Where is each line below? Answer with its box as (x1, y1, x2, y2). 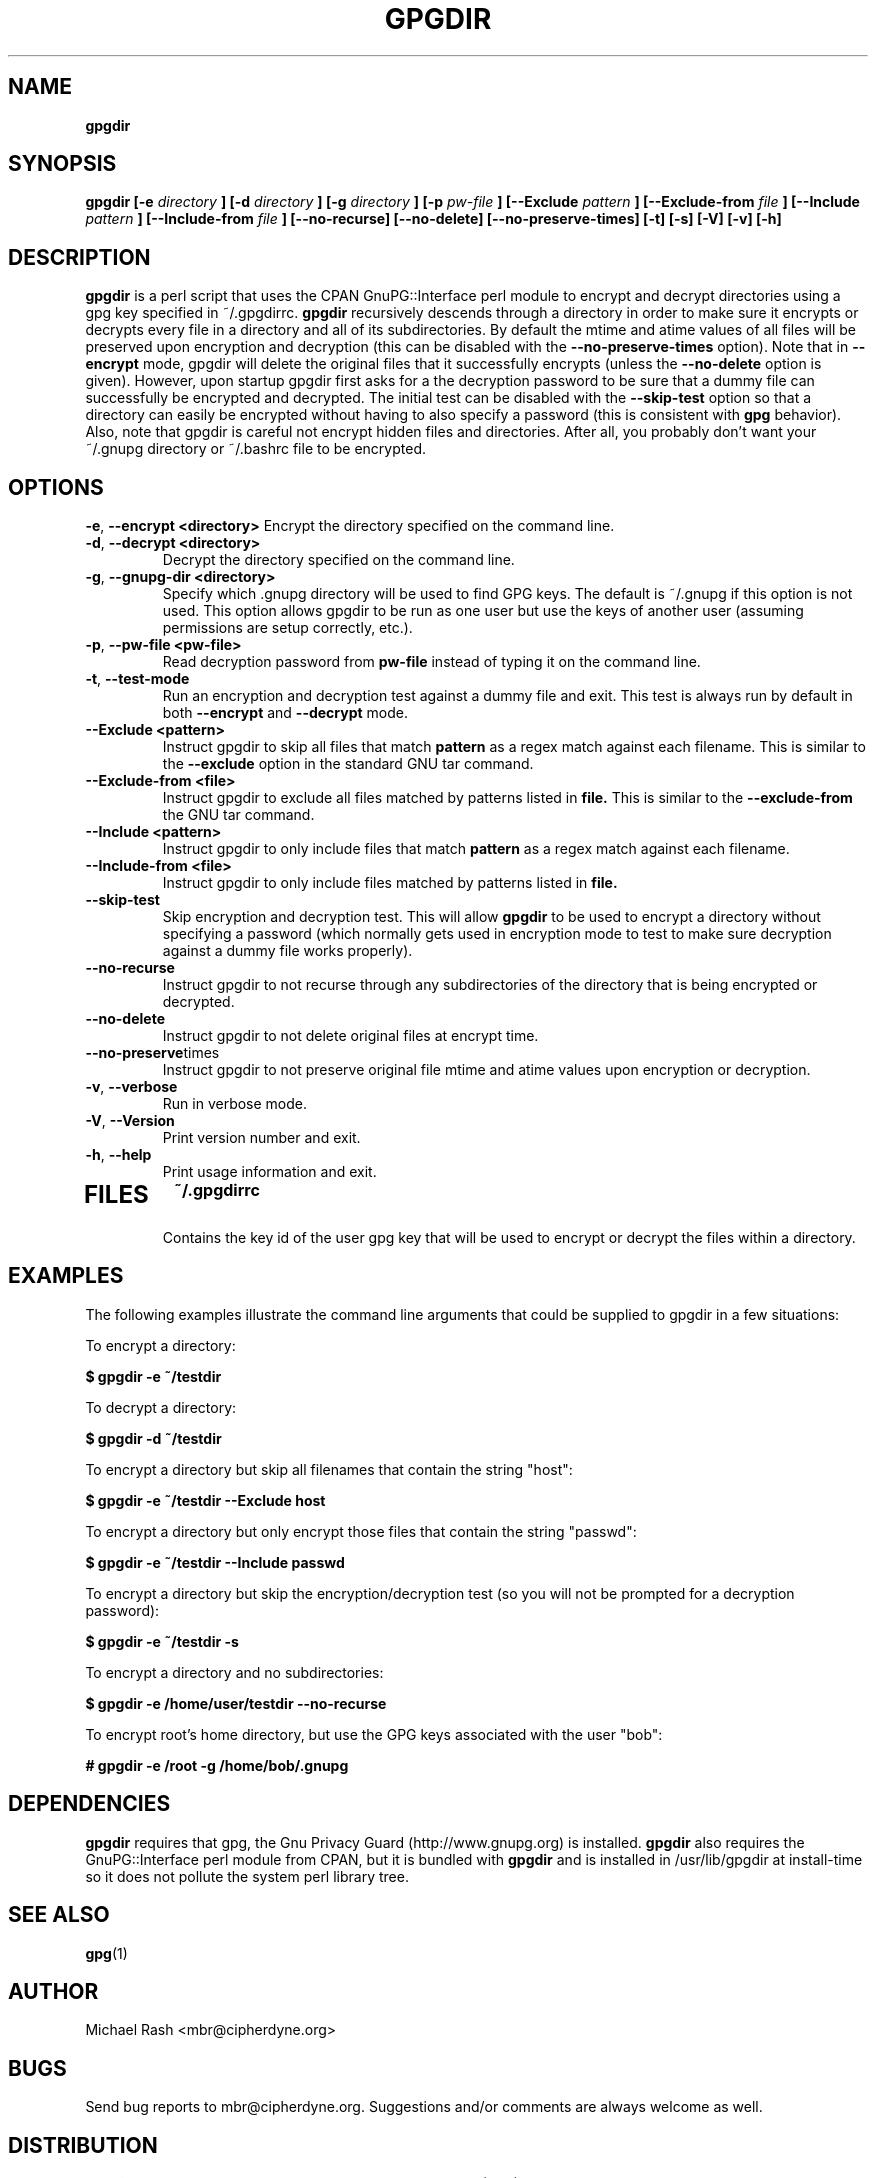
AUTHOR (8, 1978, 99, 2004)
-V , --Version (85, 1112, 175, 1130)
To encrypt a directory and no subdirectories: (85, 1663, 384, 1681)
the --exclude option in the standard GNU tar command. (162, 755, 534, 773)
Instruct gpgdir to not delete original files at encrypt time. (162, 1027, 539, 1045)
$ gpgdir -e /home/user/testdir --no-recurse (85, 1694, 387, 1712)
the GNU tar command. (162, 806, 315, 824)
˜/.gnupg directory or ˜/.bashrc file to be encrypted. (85, 440, 426, 458)
